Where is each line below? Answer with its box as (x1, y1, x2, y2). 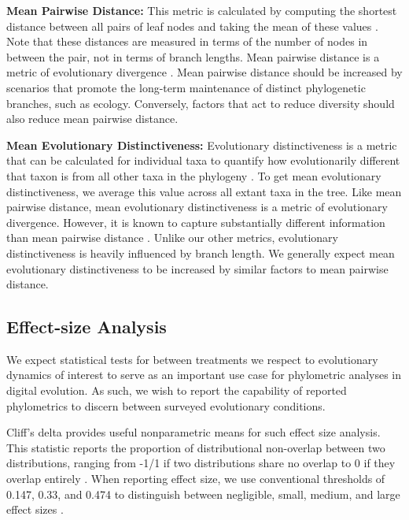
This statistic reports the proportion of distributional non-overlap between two (6, 439, 385, 455)
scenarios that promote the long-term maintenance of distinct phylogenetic (6, 79, 366, 95)
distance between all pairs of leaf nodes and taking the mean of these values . (6, 17, 378, 34)
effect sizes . (6, 501, 64, 518)
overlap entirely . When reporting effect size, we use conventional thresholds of (6, 470, 385, 487)
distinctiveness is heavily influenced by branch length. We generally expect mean (6, 244, 395, 261)
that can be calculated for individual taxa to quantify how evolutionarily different (6, 152, 400, 169)
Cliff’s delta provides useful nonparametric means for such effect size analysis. (6, 424, 381, 440)
